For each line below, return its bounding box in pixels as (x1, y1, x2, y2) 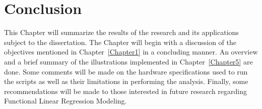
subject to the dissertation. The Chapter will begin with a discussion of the (4, 36, 236, 47)
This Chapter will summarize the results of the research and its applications (4, 27, 239, 37)
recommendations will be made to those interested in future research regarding (4, 85, 247, 96)
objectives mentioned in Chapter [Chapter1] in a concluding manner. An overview (4, 46, 258, 57)
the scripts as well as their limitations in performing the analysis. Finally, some (4, 76, 248, 86)
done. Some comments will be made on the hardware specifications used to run (4, 66, 248, 76)
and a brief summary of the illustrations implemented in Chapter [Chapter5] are (4, 56, 253, 66)
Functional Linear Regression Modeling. (4, 95, 127, 106)
